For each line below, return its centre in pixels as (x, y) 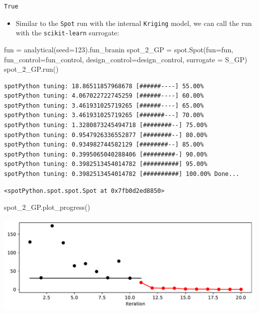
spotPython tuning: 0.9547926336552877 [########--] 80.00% (106, 135)
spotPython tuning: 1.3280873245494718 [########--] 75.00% (106, 125)
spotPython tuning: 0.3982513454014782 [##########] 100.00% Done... (122, 174)
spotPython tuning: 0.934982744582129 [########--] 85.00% (104, 145)
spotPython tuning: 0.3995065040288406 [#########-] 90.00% (106, 154)
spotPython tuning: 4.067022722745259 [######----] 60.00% (104, 96)
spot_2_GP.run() (31, 69)
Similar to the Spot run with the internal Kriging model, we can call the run (134, 23)
